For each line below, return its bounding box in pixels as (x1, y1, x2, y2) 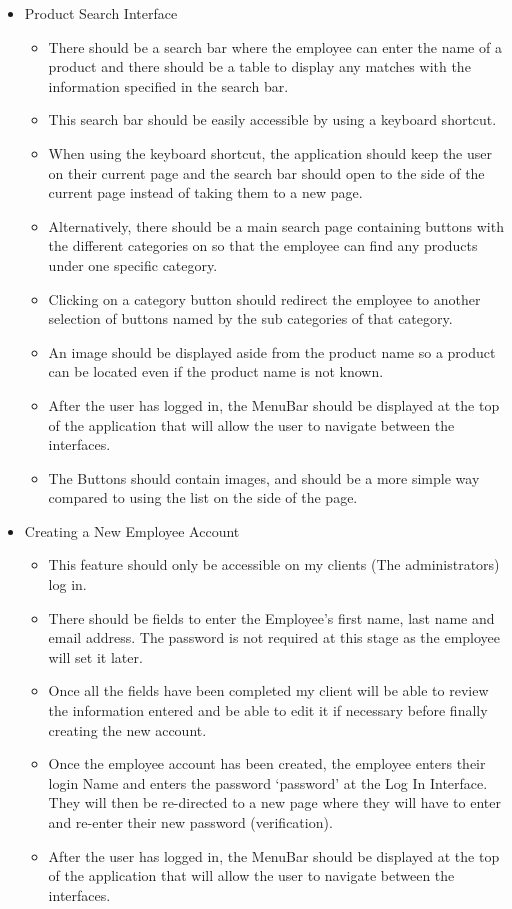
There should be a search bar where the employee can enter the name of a (48, 36, 502, 57)
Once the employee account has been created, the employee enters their (48, 753, 486, 774)
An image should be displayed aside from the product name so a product (48, 341, 496, 362)
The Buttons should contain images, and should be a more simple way (48, 467, 480, 488)
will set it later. (48, 646, 143, 667)
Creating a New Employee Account (24, 520, 240, 541)
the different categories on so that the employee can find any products (48, 235, 478, 256)
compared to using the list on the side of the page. (48, 487, 358, 508)
